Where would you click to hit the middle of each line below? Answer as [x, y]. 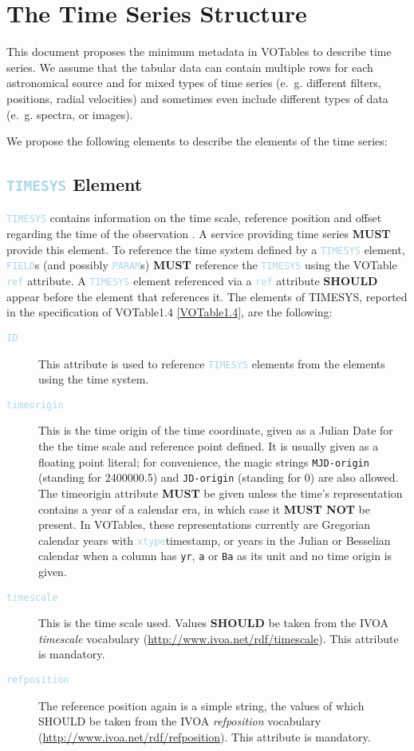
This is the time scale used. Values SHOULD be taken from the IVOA [214, 623]
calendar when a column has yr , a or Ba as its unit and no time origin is [215, 556]
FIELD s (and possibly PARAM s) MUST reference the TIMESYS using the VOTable [202, 265]
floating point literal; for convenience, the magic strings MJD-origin [204, 461]
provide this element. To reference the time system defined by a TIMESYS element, [206, 249]
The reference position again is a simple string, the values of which [201, 705]
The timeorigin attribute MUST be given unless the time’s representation [221, 493]
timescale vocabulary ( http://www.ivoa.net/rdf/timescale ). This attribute [219, 638]
